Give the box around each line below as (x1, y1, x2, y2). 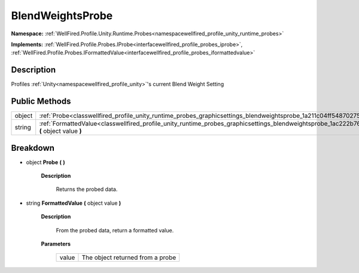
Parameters (41, 240, 71, 247)
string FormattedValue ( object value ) (26, 199, 121, 207)
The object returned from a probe (81, 253, 177, 262)
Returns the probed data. (56, 186, 118, 193)
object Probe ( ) (26, 159, 65, 166)
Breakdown (11, 142, 55, 153)
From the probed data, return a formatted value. (56, 226, 174, 233)
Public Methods (11, 96, 71, 107)
